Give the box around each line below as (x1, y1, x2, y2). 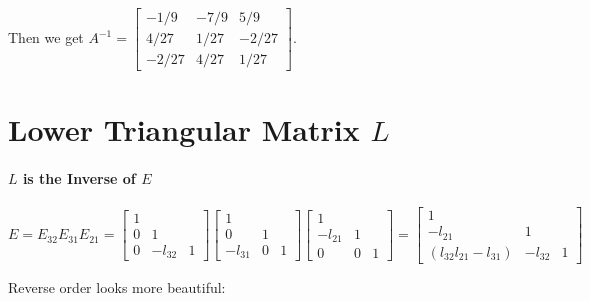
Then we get (8, 27, 84, 48)
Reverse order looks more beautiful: (8, 276, 226, 297)
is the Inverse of (22, 168, 136, 189)
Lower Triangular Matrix (8, 109, 360, 150)
